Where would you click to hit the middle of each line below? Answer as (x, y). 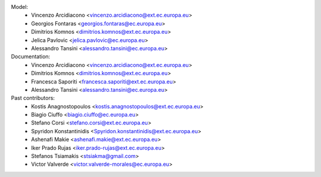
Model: (20, 7)
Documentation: (31, 57)
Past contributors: (33, 98)
